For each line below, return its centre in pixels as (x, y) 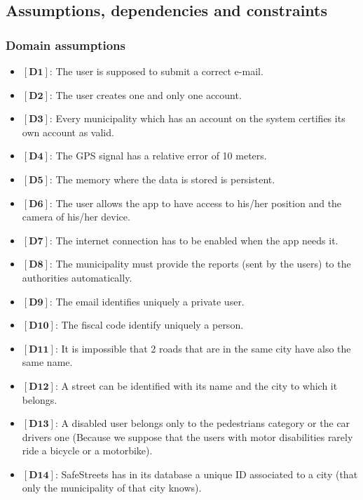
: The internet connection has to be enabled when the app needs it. (194, 240)
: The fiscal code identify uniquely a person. (149, 325)
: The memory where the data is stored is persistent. (162, 179)
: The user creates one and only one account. (145, 94)
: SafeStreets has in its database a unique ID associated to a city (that (206, 474)
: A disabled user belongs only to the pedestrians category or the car (203, 423)
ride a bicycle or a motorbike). (87, 450)
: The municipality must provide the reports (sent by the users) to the (200, 264)
